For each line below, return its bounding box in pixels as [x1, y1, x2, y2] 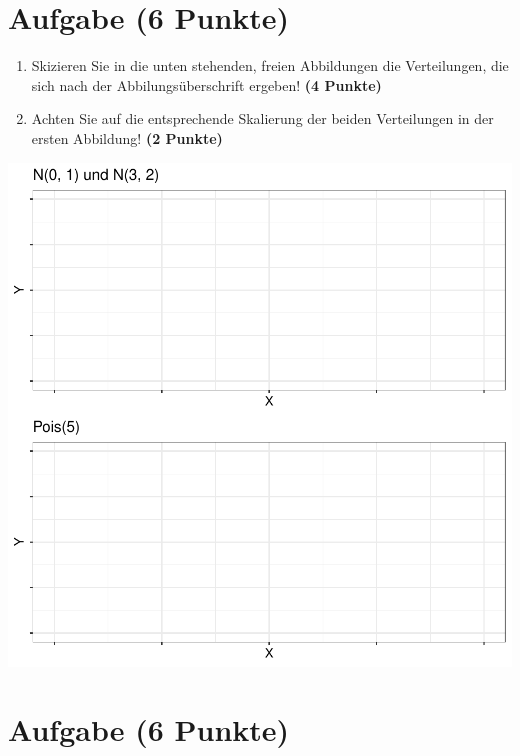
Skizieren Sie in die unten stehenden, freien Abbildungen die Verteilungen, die [31, 55, 509, 76]
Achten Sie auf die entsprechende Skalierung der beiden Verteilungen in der [31, 108, 494, 129]
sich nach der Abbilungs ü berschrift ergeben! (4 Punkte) [31, 74, 382, 95]
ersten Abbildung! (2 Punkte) [31, 127, 223, 148]
